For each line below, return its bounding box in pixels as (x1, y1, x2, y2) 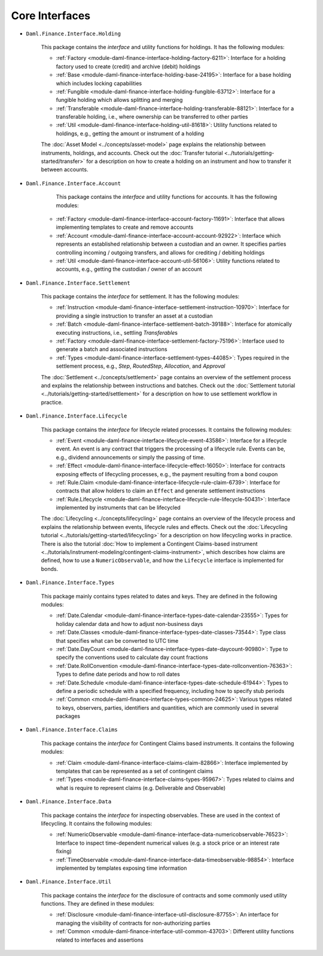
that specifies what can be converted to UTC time (56, 637, 179, 644)
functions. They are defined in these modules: (41, 900, 155, 907)
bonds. (41, 565, 59, 572)
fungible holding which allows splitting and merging (56, 96, 183, 104)
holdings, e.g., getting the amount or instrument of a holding (56, 129, 205, 137)
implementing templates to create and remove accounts (56, 223, 194, 231)
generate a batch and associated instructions (56, 346, 167, 353)
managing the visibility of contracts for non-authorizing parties (56, 919, 211, 927)
